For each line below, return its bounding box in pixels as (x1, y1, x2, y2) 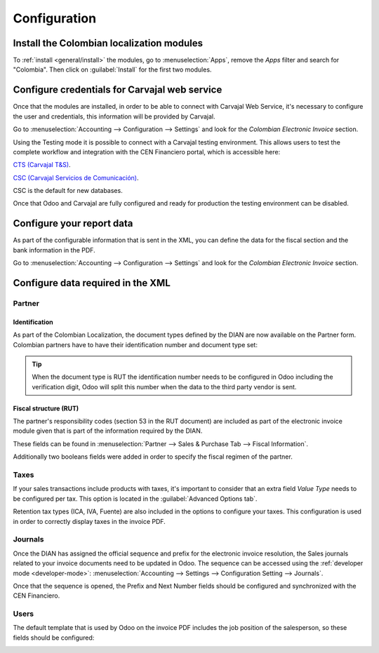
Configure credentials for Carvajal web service (13, 84, 222, 96)
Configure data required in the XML (13, 277, 171, 289)
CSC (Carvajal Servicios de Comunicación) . (13, 173, 140, 182)
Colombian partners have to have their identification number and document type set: (13, 340, 258, 349)
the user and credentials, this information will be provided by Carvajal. (13, 112, 215, 121)
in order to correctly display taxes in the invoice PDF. (13, 517, 166, 525)
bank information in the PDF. (13, 245, 95, 254)
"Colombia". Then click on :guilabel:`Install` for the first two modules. (13, 65, 212, 74)
